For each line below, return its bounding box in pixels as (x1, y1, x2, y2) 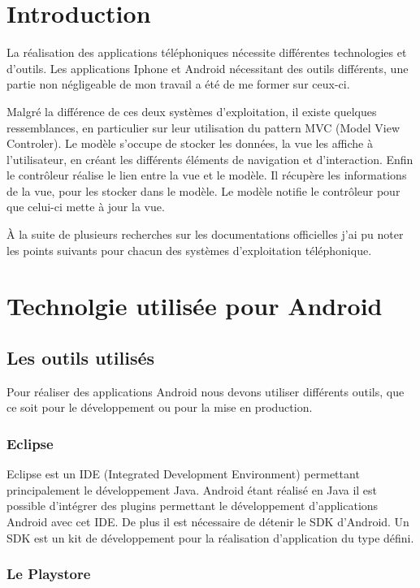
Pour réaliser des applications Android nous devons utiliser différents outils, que (6, 383, 405, 400)
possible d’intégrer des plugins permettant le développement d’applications (6, 497, 379, 514)
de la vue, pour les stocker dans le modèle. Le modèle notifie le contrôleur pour (6, 182, 401, 199)
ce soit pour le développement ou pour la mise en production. (6, 399, 313, 416)
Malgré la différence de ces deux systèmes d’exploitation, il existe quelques (6, 102, 377, 119)
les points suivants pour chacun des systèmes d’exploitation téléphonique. (6, 241, 372, 258)
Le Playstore (6, 564, 91, 584)
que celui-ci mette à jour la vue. (6, 198, 165, 215)
